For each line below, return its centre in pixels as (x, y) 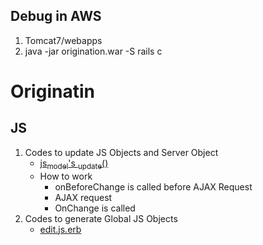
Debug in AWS (56, 16)
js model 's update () (74, 164)
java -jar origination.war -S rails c (93, 51)
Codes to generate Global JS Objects (101, 218)
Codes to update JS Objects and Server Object (121, 152)
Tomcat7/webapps (63, 40)
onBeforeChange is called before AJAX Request (153, 186)
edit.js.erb (60, 229)
